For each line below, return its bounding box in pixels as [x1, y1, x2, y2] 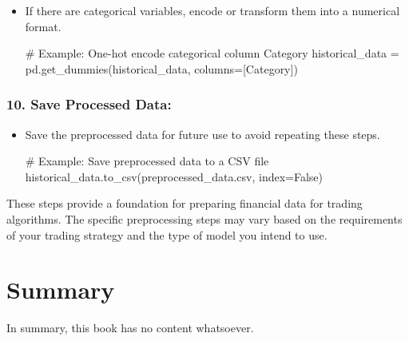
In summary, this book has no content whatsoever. [6, 319, 254, 336]
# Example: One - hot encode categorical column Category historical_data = [25, 45, 399, 61]
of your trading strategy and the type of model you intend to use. [6, 226, 328, 243]
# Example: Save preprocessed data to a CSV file [25, 153, 269, 169]
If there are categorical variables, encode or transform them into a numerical [25, 2, 400, 18]
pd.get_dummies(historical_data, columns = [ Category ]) [25, 60, 298, 77]
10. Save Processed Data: [6, 94, 172, 114]
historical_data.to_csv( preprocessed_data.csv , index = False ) [25, 168, 324, 184]
